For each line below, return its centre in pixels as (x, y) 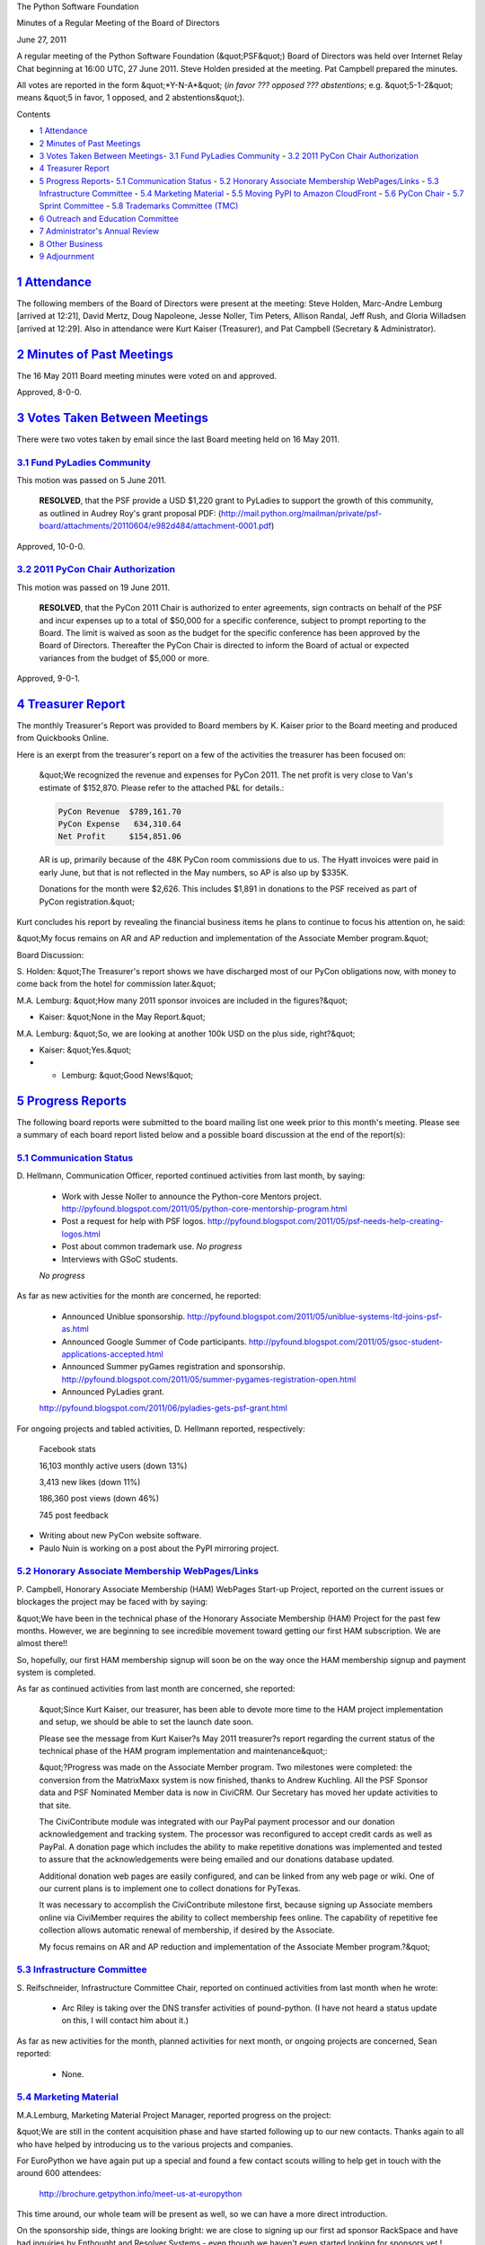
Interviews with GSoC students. (120, 1259)
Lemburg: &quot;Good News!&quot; (127, 1075)
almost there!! (42, 1643)
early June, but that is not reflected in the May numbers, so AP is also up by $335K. (194, 872)
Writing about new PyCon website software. (120, 1536)
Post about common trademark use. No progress (152, 1246)
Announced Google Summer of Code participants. (154, 1342)
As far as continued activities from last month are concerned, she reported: (156, 1689)
